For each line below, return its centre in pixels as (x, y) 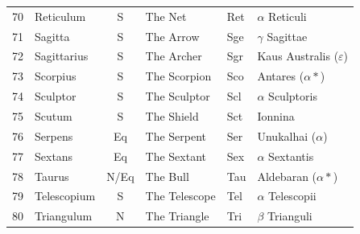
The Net (166, 16)
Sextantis (291, 156)
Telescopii (292, 196)
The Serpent (176, 135)
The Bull (167, 176)
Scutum (54, 115)
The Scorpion (178, 76)
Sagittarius (62, 56)
